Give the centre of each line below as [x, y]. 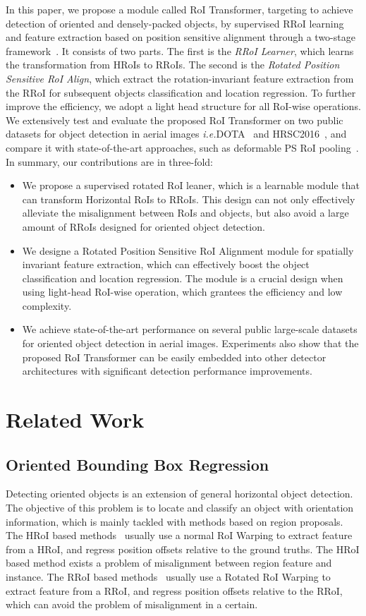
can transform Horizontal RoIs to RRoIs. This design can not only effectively [189, 199]
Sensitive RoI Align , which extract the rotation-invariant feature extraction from [180, 78]
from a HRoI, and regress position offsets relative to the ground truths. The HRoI [183, 549]
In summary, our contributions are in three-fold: [109, 161]
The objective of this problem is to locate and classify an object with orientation [180, 508]
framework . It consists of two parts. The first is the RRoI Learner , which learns [180, 50]
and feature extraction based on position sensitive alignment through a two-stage [181, 37]
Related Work [75, 419]
